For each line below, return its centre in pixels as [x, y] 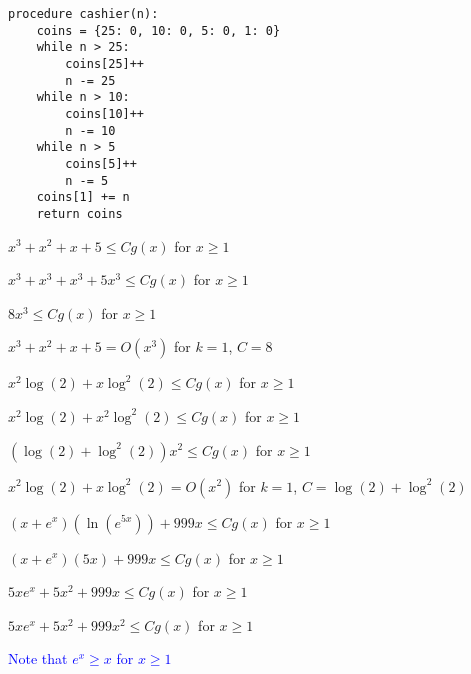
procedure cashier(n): [83, 14]
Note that [38, 658]
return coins [79, 213]
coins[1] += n [83, 197]
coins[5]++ [101, 163]
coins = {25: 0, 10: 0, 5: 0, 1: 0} [158, 30]
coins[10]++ [105, 113]
